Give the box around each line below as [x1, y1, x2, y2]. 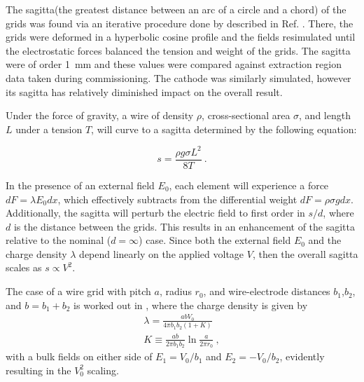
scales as [6, 260, 42, 275]
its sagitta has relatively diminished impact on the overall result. [6, 84, 283, 99]
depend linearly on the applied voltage [79, 246, 244, 261]
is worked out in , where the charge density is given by [73, 297, 308, 312]
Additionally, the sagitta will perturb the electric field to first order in [6, 205, 305, 220]
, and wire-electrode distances [203, 284, 330, 299]
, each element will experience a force [169, 177, 329, 192]
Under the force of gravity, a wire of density [6, 108, 194, 123]
